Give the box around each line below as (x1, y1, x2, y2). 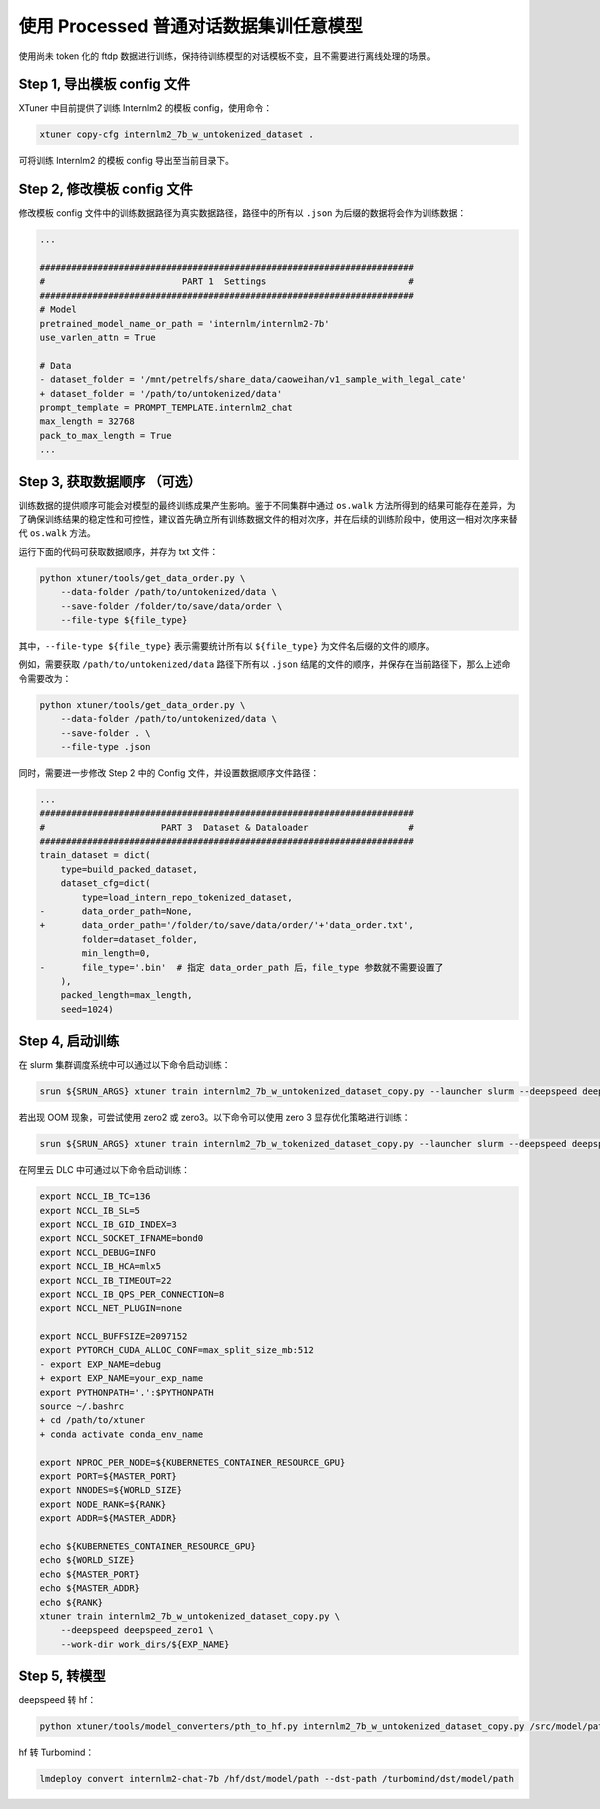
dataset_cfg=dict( (60, 878, 151, 889)
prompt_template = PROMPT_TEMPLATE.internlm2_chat (39, 402, 294, 413)
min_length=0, (81, 948, 151, 959)
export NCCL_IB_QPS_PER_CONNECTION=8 (39, 1288, 225, 1300)
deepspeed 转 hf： (18, 1694, 97, 1706)
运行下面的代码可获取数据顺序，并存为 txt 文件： (18, 545, 219, 557)
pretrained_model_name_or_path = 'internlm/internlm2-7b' (39, 318, 330, 329)
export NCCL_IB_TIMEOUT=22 (39, 1275, 172, 1286)
